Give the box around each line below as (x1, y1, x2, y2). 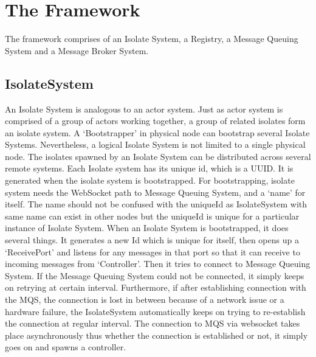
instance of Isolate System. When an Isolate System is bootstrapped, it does (5, 221, 289, 234)
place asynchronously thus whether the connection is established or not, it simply (5, 328, 308, 341)
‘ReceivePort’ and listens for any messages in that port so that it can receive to (5, 245, 300, 258)
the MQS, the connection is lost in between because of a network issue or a (5, 293, 284, 306)
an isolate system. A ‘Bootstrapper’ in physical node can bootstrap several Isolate (5, 126, 310, 139)
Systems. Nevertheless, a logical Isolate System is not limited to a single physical (5, 138, 306, 151)
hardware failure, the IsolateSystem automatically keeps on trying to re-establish (5, 305, 306, 317)
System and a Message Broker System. (5, 44, 149, 57)
